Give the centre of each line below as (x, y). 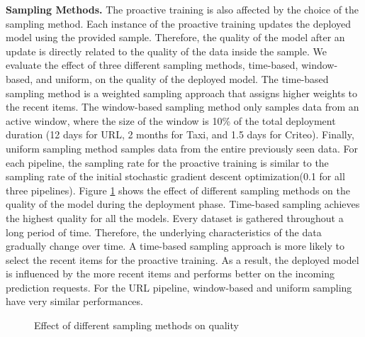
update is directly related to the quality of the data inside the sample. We (166, 51)
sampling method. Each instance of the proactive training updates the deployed (179, 23)
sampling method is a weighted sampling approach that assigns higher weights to (182, 93)
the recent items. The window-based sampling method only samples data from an (182, 107)
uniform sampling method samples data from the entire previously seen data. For (182, 148)
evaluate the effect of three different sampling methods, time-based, (152, 65)
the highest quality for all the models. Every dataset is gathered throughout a (175, 217)
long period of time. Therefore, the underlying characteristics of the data (164, 232)
